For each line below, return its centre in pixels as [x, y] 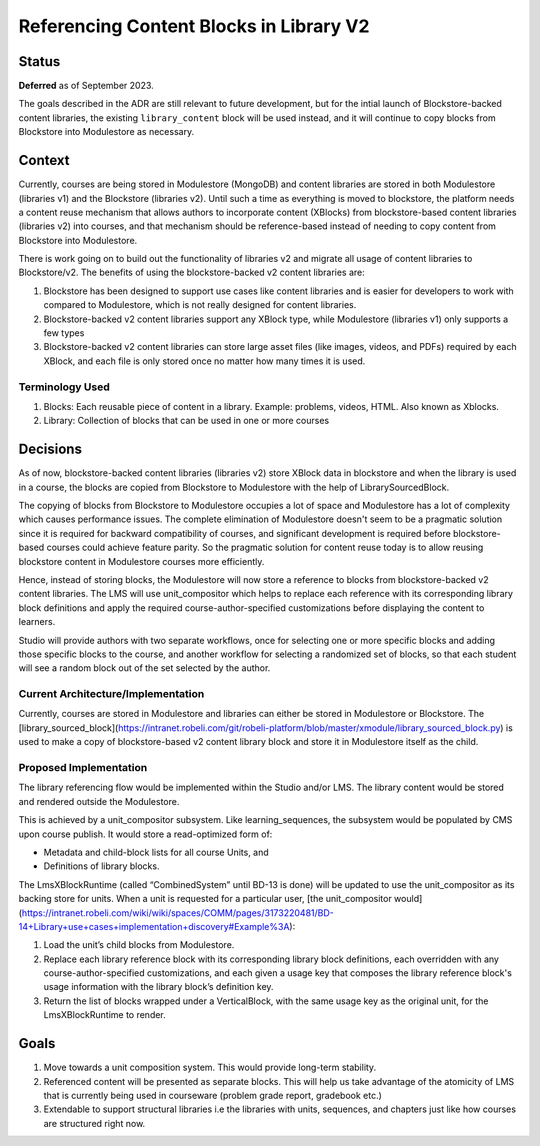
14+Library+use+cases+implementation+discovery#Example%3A [154, 926]
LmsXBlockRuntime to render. [105, 1015]
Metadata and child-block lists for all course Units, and [156, 852]
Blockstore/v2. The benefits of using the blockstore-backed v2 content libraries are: [191, 272]
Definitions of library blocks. [101, 866]
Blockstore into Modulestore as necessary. [106, 132]
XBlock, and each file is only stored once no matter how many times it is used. [204, 361]
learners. [37, 622]
